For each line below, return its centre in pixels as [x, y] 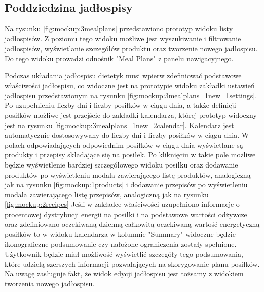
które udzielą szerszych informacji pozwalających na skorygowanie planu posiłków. [132, 263]
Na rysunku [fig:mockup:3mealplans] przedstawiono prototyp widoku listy [119, 29]
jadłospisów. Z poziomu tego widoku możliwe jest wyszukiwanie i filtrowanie [123, 38]
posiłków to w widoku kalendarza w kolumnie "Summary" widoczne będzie [120, 234]
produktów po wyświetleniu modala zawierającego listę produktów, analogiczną [128, 174]
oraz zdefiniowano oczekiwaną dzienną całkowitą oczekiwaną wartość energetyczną [132, 224]
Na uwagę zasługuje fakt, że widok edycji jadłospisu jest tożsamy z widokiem [124, 274]
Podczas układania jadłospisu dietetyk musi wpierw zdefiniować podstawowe [123, 75]
